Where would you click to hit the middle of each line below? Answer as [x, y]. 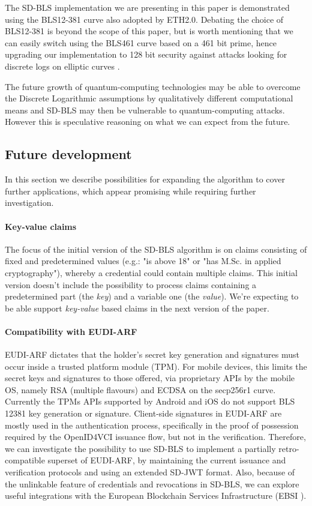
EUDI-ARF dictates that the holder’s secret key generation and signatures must [152, 354]
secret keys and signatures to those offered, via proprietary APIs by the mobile [150, 378]
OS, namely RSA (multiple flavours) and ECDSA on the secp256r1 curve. [140, 389]
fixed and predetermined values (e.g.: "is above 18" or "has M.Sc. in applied [143, 261]
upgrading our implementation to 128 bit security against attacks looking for [146, 54]
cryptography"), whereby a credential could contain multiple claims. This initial [151, 272]
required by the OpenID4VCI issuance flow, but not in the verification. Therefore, [155, 437]
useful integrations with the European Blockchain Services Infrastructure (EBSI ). [156, 495]
